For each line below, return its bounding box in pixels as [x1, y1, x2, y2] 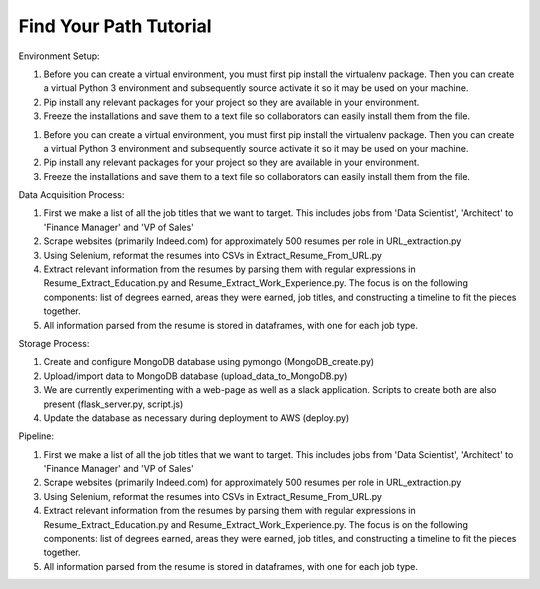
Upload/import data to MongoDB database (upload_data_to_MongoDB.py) [43, 370, 348, 382]
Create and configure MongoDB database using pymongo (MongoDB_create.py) [43, 356, 375, 368]
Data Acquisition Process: [18, 189, 125, 201]
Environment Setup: [18, 50, 100, 62]
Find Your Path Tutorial [18, 15, 212, 37]
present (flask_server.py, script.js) [43, 398, 184, 410]
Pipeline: [18, 430, 55, 442]
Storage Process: [18, 337, 90, 349]
